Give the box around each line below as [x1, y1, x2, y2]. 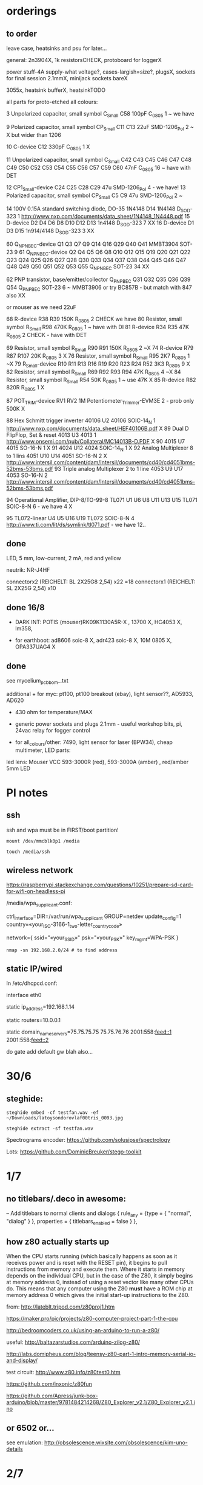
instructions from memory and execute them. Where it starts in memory [6, 1265, 185, 1273]
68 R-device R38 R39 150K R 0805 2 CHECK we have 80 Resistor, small [6, 315, 182, 324]
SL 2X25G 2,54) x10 [6, 585, 56, 592]
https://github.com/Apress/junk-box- [6, 1392, 98, 1400]
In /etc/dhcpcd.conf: [6, 979, 58, 987]
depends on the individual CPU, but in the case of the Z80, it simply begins [6, 1272, 193, 1279]
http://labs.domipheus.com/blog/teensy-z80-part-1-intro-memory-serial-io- [6, 1351, 196, 1358]
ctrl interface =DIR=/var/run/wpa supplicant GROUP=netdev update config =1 [6, 913, 182, 921]
